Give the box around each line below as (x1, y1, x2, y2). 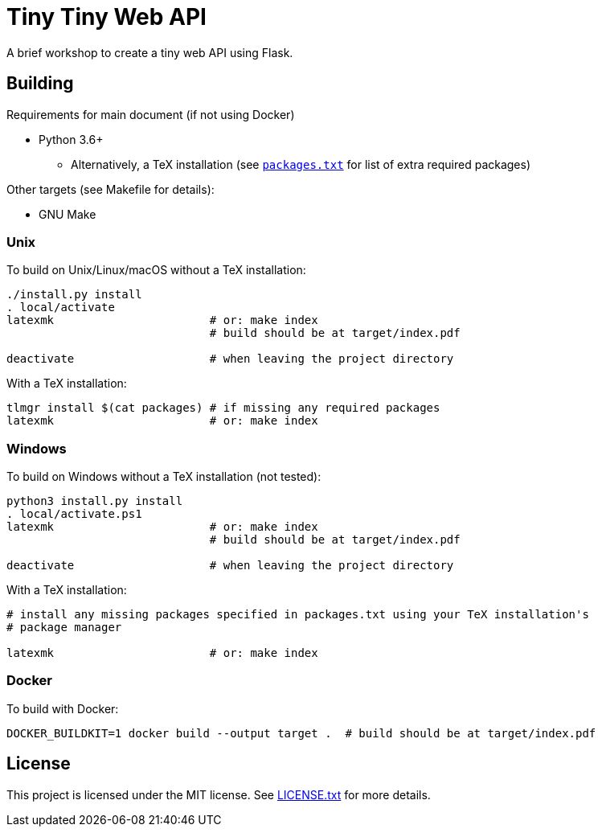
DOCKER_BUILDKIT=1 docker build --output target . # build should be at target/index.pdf (6, 726, 596, 740)
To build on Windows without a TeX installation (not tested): (6, 470, 321, 484)
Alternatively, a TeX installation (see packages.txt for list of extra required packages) (71, 157, 531, 171)
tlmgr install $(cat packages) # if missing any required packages (6, 401, 440, 415)
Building (6, 73, 74, 94)
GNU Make (39, 207, 96, 221)
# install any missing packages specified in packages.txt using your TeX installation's (6, 608, 589, 622)
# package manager (6, 621, 122, 634)
